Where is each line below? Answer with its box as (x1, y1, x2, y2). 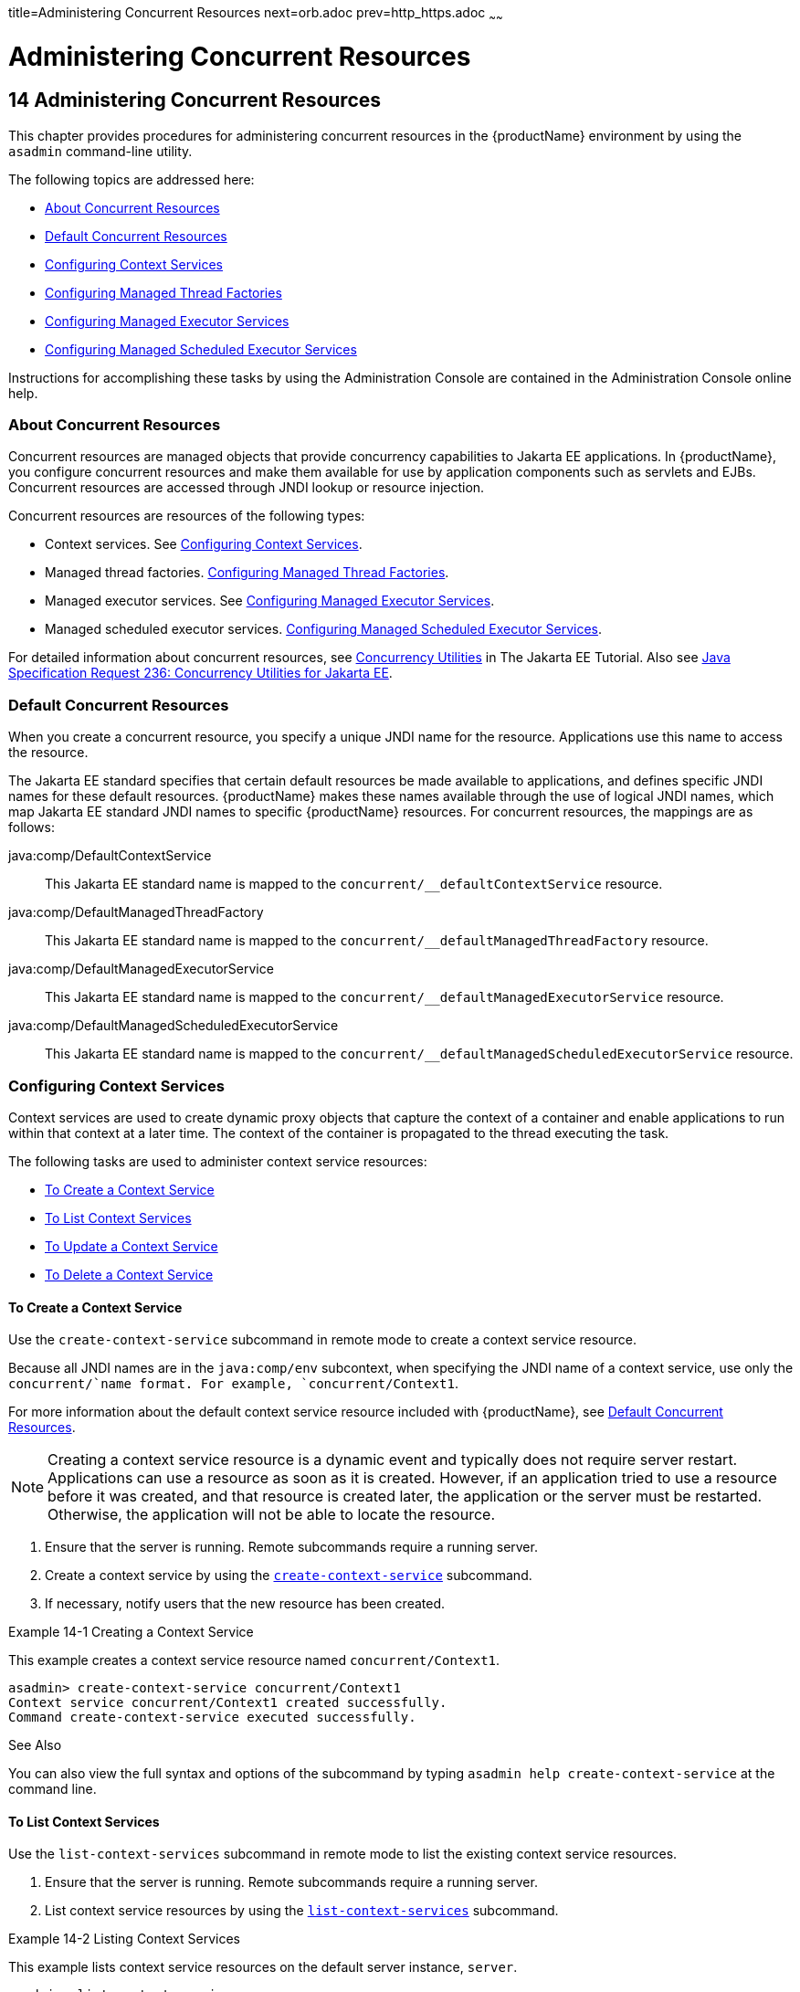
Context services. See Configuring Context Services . (45, 536, 363, 553)
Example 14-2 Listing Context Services (8, 1931, 240, 1947)
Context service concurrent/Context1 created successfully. (8, 1695, 447, 1711)
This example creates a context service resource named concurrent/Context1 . (8, 1652, 500, 1669)
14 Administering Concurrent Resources (8, 89, 382, 112)
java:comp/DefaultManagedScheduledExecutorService (8, 1017, 339, 1034)
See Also (8, 1737, 62, 1754)
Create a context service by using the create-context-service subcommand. (45, 1567, 532, 1584)
